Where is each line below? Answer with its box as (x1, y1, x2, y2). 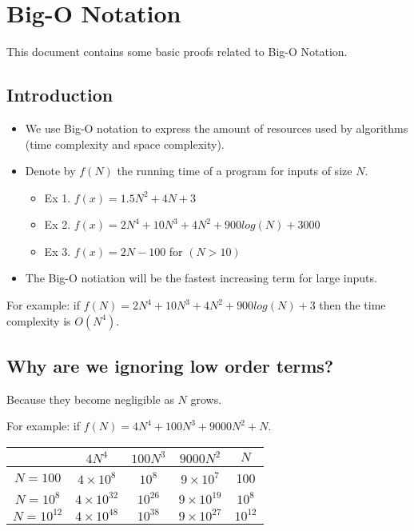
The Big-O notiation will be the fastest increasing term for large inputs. (25, 269, 377, 286)
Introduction (6, 82, 113, 107)
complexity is (6, 312, 71, 329)
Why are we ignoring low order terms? (6, 353, 334, 378)
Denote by (25, 162, 76, 179)
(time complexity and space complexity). (25, 135, 225, 152)
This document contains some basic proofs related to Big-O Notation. (6, 43, 348, 60)
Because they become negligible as (6, 390, 174, 407)
